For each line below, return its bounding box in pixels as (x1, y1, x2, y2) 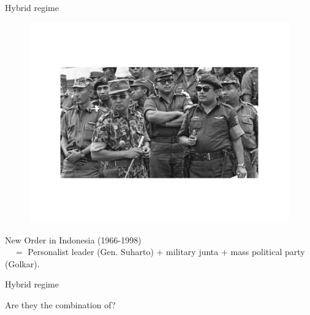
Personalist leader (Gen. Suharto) (28, 245, 154, 258)
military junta (166, 245, 219, 258)
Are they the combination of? (5, 298, 116, 311)
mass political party (230, 245, 305, 258)
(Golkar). (5, 257, 40, 270)
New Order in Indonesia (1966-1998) (5, 233, 142, 246)
